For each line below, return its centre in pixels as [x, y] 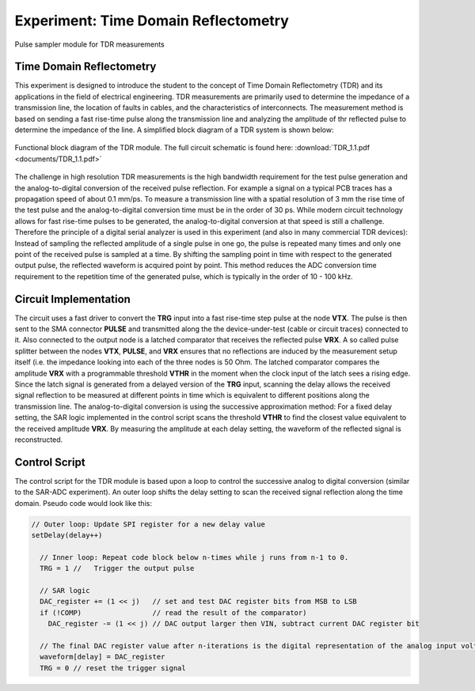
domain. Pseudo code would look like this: [83, 503]
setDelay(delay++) [67, 535]
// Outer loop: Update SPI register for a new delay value [148, 524]
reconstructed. [39, 440]
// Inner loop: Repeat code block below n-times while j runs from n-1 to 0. [194, 557]
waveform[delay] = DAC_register [103, 657]
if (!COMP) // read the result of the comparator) [173, 612]
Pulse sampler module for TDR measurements [90, 44]
